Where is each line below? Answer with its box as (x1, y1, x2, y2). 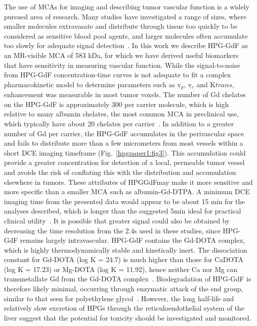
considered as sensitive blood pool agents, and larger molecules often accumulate (4, 30, 248, 41)
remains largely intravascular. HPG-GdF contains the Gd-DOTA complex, (20, 235, 245, 245)
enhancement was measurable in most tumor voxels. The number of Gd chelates (4, 89, 246, 100)
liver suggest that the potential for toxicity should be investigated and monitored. (4, 312, 252, 323)
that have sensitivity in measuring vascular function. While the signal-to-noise (4, 59, 240, 70)
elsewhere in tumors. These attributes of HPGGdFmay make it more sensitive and (4, 176, 253, 187)
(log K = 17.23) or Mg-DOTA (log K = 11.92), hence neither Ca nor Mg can (4, 264, 238, 274)
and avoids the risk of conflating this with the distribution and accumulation (4, 166, 236, 177)
